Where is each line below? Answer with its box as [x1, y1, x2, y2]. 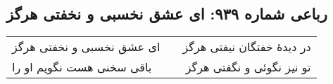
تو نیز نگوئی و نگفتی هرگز [185, 59, 311, 76]
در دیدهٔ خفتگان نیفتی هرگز [182, 38, 311, 55]
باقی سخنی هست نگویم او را [12, 59, 152, 76]
